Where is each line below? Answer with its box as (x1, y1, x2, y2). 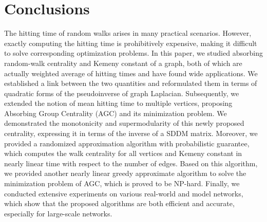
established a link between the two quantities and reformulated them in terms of (4, 78, 257, 88)
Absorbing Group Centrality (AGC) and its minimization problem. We (4, 107, 227, 118)
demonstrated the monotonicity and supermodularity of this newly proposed (4, 118, 244, 128)
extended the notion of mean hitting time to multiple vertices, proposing (4, 98, 233, 108)
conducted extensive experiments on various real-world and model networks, (4, 188, 243, 198)
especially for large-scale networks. (4, 208, 112, 218)
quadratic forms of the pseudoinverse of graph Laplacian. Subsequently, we (4, 87, 239, 98)
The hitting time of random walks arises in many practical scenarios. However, (4, 28, 252, 38)
